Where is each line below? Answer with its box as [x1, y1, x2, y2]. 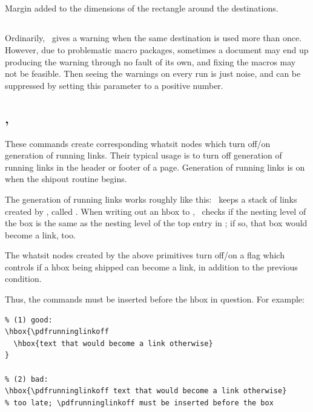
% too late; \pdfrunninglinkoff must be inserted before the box [5, 398, 274, 407]
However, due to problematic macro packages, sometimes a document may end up [5, 43, 309, 56]
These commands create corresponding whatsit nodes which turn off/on [5, 137, 271, 149]
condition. [5, 272, 42, 285]
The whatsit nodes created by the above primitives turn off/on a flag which [5, 249, 285, 261]
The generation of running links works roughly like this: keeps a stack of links [5, 192, 297, 205]
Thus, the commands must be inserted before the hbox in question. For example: [5, 293, 305, 306]
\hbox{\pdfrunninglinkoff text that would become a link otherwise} [5, 387, 287, 396]
